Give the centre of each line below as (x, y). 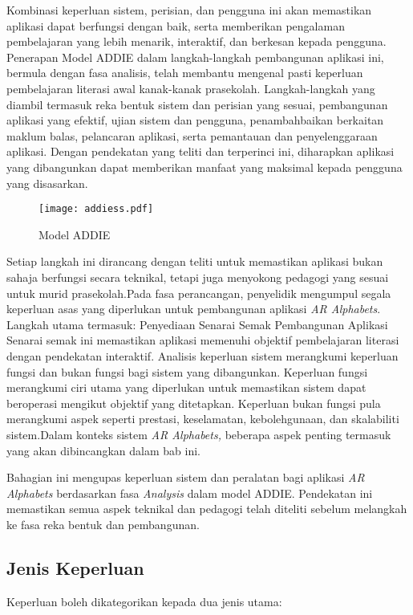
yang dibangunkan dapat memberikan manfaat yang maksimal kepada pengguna (204, 167)
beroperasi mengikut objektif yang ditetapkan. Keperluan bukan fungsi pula (194, 403)
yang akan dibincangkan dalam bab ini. (103, 450)
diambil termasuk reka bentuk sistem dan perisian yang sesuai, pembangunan (197, 104)
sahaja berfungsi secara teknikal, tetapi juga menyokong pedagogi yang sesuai (198, 277)
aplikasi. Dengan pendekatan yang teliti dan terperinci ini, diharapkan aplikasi (200, 151)
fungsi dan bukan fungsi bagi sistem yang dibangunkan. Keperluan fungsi (187, 371)
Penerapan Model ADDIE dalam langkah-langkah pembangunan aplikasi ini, (195, 57)
